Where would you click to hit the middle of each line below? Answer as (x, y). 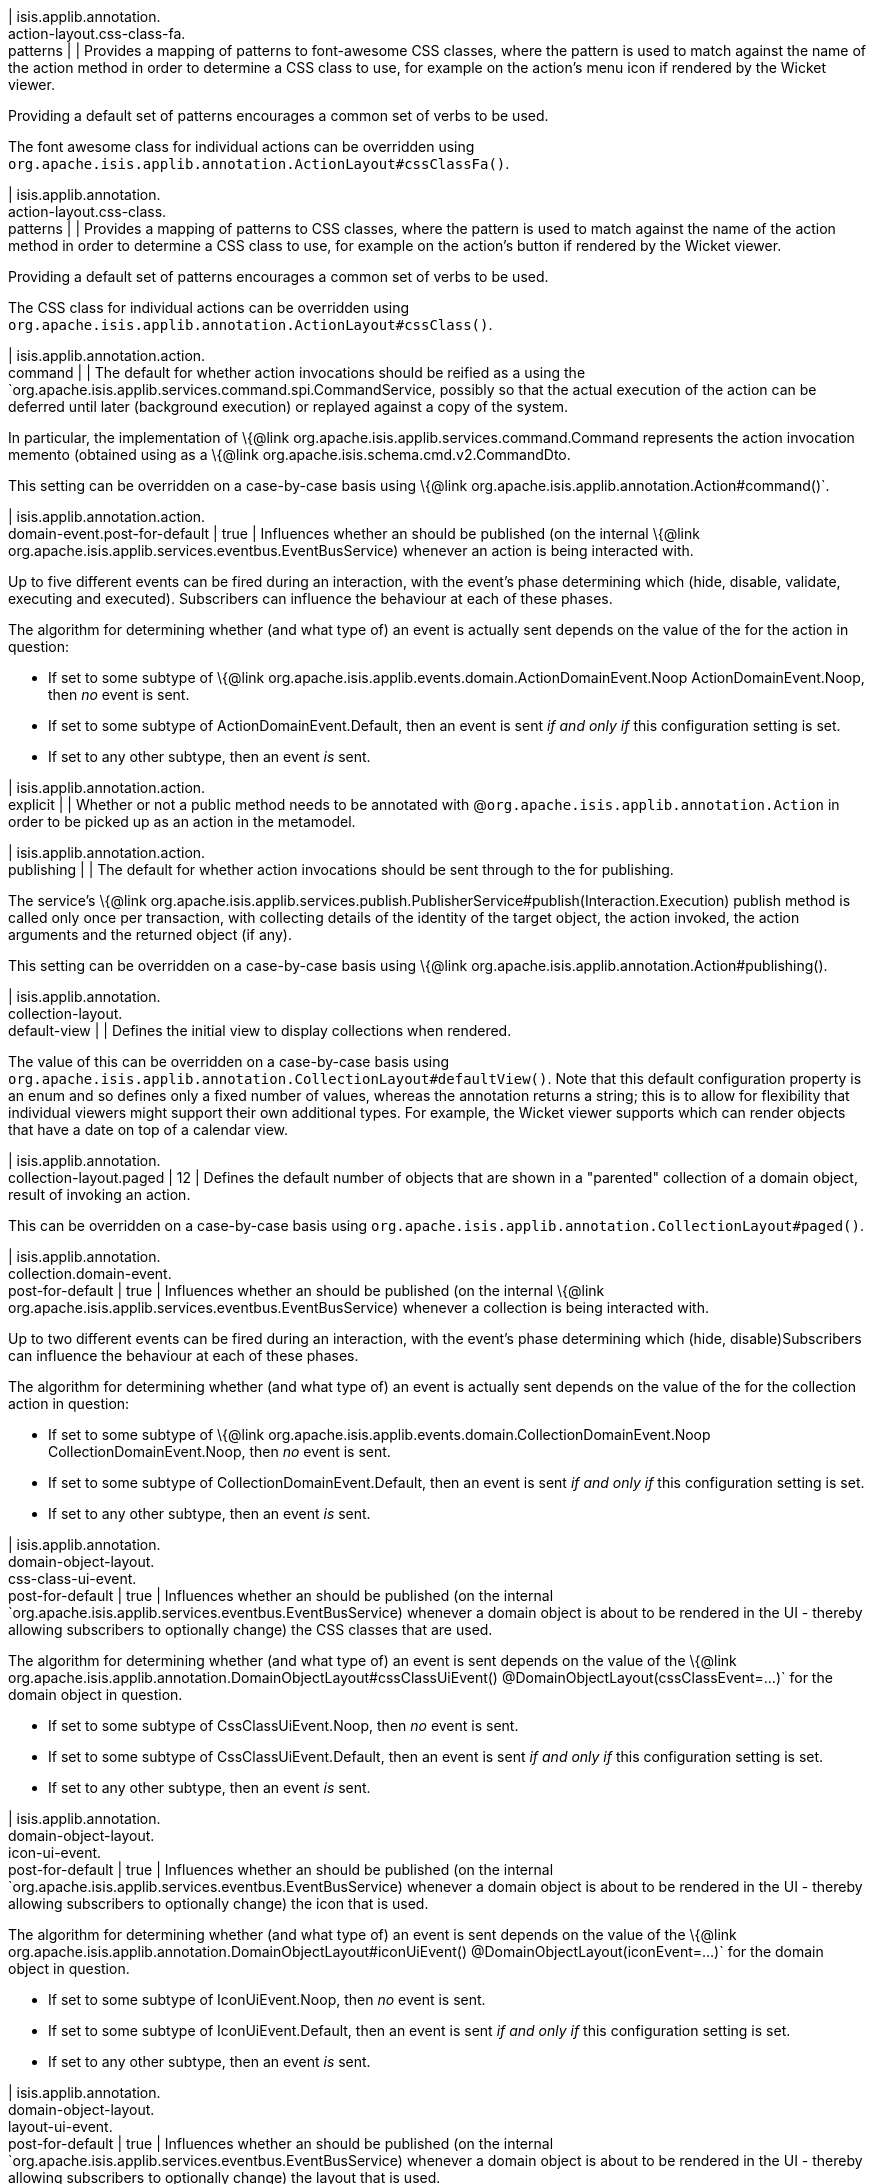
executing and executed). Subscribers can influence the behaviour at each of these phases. (310, 598)
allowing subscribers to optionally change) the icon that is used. (218, 1903)
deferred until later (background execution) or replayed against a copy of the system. (288, 406)
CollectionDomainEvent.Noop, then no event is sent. (219, 1451)
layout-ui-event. (60, 2126)
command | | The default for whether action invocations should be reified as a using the (297, 372)
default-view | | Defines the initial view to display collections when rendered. (260, 1030)
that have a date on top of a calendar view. (148, 1129)
